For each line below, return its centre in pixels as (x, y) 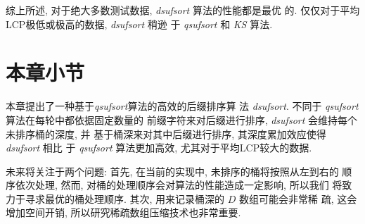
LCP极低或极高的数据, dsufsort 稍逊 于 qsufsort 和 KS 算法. (139, 24)
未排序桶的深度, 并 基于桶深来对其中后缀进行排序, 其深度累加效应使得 (166, 133)
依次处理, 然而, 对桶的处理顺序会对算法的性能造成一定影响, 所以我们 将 (179, 185)
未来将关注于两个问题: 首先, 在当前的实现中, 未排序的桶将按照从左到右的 (172, 171)
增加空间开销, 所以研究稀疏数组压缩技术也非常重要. (123, 212)
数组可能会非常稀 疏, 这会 (298, 198)
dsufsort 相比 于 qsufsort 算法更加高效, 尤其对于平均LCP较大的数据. (159, 148)
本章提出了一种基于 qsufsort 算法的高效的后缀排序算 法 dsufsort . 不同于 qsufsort (182, 106)
